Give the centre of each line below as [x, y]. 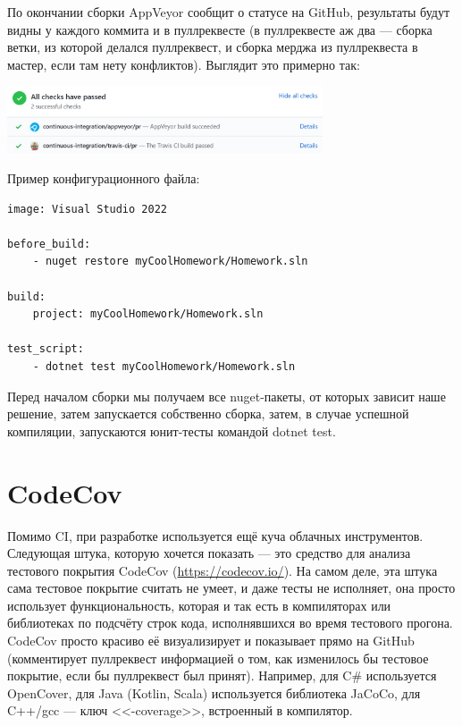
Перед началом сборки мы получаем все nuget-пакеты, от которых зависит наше [227, 396]
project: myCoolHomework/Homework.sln [148, 314]
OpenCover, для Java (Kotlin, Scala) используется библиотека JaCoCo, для [214, 692]
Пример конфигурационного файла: [104, 178]
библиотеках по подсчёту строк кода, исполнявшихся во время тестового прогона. [230, 623]
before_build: [49, 244]
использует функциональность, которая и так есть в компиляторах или [199, 605]
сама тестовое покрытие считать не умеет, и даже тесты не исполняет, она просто [231, 588]
